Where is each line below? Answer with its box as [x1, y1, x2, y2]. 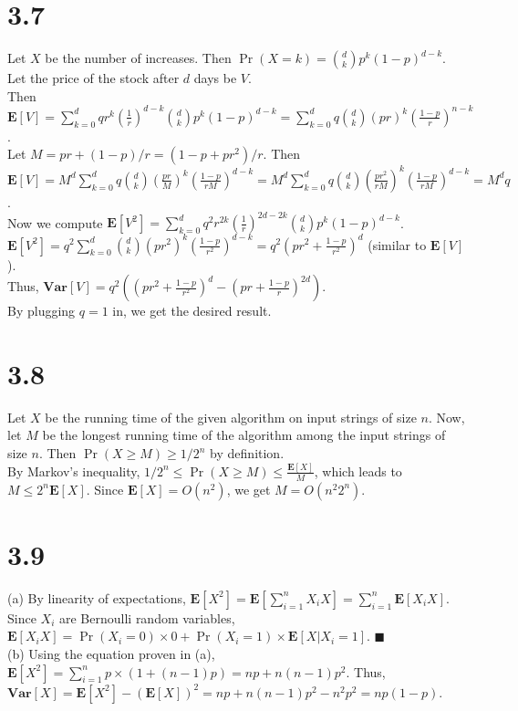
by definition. [210, 444, 285, 462]
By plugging [7, 301, 76, 320]
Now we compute [7, 213, 103, 231]
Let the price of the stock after [7, 68, 180, 88]
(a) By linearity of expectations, [7, 588, 186, 607]
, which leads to [314, 461, 402, 480]
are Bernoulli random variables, [58, 608, 235, 627]
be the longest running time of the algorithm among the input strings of [42, 425, 446, 444]
